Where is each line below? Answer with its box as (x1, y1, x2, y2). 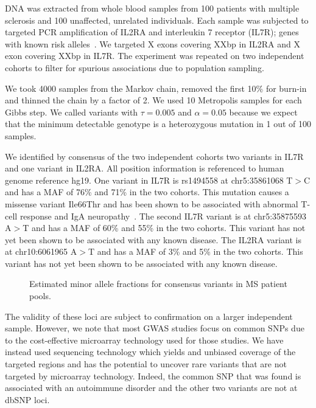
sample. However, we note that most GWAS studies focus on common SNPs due (5, 322, 304, 334)
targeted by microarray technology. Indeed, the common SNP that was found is (5, 369, 301, 382)
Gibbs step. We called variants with (5, 105, 138, 118)
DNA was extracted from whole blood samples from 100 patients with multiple (5, 2, 300, 14)
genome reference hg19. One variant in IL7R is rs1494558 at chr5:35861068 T (5, 173, 293, 186)
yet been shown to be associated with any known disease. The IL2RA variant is (5, 233, 301, 246)
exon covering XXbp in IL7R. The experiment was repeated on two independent (5, 49, 304, 62)
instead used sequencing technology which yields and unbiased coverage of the (5, 345, 296, 358)
